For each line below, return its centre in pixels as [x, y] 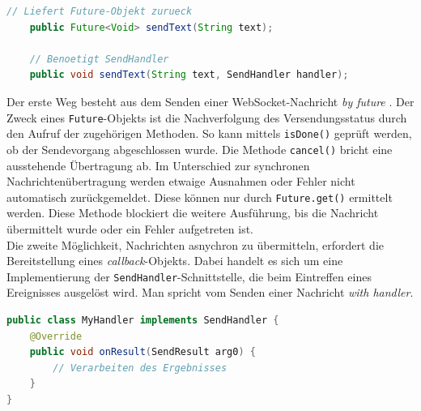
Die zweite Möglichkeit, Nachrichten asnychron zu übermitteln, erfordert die [196, 244]
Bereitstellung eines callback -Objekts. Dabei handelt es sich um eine [175, 261]
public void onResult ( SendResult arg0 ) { [142, 352]
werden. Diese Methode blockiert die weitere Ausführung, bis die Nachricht [193, 213]
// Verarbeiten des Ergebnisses [140, 368]
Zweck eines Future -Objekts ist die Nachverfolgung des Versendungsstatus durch [207, 117]
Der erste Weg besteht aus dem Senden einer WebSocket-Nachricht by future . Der [210, 101]
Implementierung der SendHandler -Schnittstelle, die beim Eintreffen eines [189, 276]
